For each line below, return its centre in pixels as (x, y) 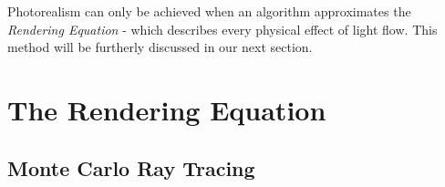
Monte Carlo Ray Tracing (131, 167)
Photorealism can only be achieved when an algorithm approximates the (209, 11)
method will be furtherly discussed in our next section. (160, 47)
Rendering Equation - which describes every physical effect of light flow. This (222, 29)
